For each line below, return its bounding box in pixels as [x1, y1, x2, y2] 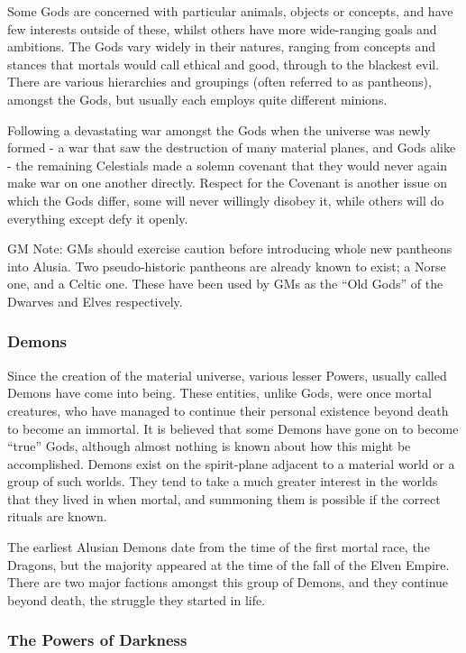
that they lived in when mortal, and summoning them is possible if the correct [7, 489, 441, 508]
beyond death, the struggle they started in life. [7, 590, 266, 609]
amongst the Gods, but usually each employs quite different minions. [7, 89, 388, 108]
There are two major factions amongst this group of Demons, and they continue [7, 573, 449, 592]
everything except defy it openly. [7, 208, 188, 227]
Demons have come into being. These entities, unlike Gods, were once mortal [7, 383, 432, 402]
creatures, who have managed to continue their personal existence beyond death [7, 400, 449, 419]
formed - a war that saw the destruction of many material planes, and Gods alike [7, 138, 456, 157]
